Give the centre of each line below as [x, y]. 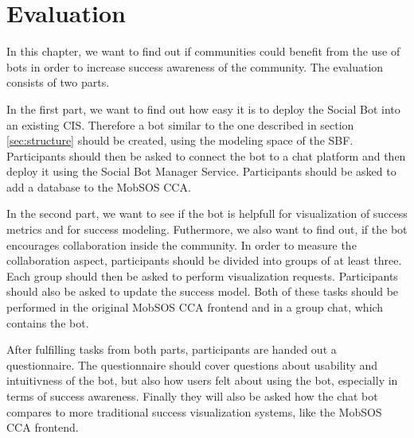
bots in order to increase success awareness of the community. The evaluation [195, 66]
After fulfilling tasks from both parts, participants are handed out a [172, 349]
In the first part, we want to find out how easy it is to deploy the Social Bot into [203, 109]
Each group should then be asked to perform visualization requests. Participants [202, 275]
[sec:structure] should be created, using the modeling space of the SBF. [180, 140]
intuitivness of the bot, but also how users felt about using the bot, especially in [202, 380]
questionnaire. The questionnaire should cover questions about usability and [192, 364]
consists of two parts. [58, 82]
